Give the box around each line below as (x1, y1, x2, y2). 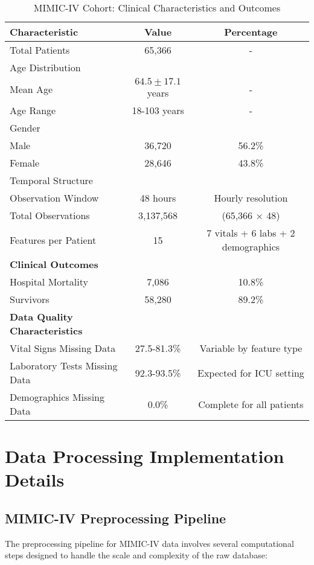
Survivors (10, 292, 50, 306)
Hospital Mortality (10, 275, 88, 289)
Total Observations (10, 208, 90, 222)
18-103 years (132, 103, 184, 117)
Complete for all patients (198, 397, 304, 411)
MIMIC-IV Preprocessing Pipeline (5, 508, 226, 527)
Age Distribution (10, 60, 81, 74)
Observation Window (10, 191, 99, 205)
